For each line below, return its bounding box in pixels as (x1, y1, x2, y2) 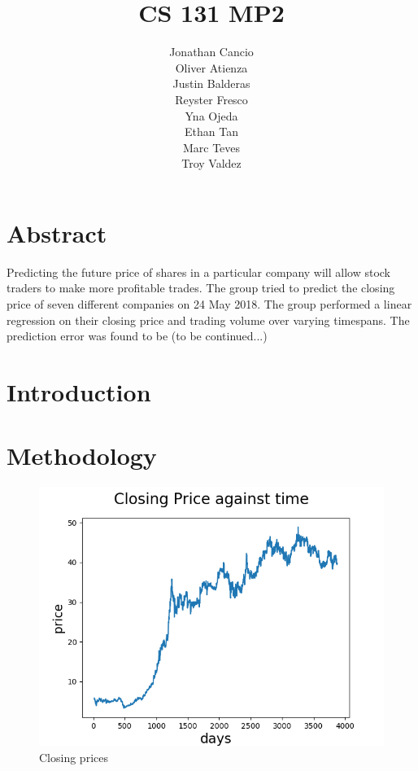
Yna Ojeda (185, 107, 238, 124)
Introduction (7, 375, 151, 408)
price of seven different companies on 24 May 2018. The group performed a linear (7, 296, 412, 312)
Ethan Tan (185, 123, 238, 140)
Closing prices (39, 748, 108, 765)
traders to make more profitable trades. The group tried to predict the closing (7, 279, 395, 296)
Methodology (7, 439, 157, 472)
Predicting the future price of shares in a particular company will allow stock (7, 263, 391, 280)
